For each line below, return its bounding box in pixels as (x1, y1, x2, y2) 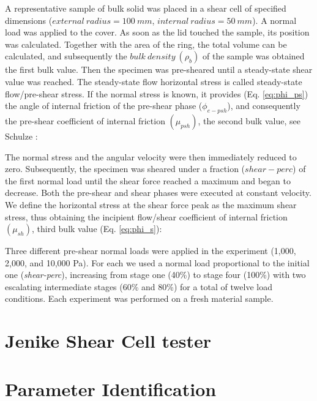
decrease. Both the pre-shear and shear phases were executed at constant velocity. (5, 186, 311, 199)
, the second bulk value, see (198, 114, 300, 127)
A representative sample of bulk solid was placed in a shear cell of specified (5, 2, 286, 14)
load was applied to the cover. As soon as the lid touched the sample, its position (5, 26, 310, 39)
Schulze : (5, 129, 38, 142)
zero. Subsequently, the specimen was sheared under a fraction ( (5, 162, 245, 175)
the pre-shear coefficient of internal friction (5, 114, 165, 127)
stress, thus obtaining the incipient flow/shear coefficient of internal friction (5, 210, 288, 223)
